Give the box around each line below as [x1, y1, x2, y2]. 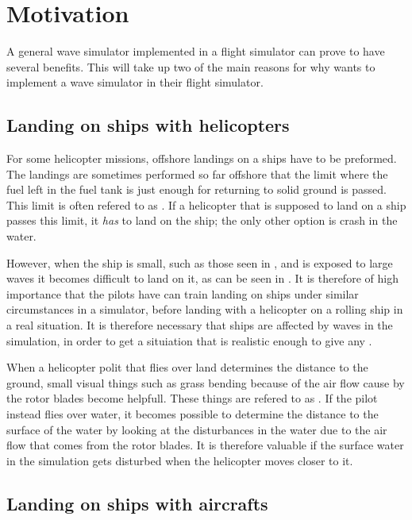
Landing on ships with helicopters [6, 113, 290, 137]
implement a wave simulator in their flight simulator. [6, 74, 264, 91]
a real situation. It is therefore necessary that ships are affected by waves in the [6, 317, 393, 333]
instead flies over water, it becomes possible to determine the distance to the [6, 406, 379, 422]
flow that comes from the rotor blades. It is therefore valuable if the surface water [6, 437, 404, 453]
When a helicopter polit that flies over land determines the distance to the [6, 359, 368, 376]
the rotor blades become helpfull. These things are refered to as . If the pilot [6, 390, 378, 406]
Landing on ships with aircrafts [6, 491, 268, 515]
